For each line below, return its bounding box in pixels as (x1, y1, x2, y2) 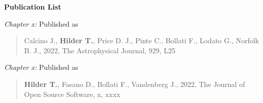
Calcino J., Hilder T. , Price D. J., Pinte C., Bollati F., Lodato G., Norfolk (24, 35, 259, 46)
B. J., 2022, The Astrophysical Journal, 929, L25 (24, 45, 175, 55)
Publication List (4, 2, 61, 12)
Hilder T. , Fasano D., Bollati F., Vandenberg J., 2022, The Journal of (24, 78, 245, 89)
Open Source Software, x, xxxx (24, 88, 121, 99)
